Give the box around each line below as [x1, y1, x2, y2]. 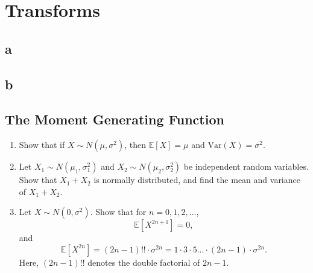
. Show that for [90, 205, 147, 218]
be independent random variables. [183, 160, 309, 173]
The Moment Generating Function [5, 110, 224, 129]
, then [124, 138, 146, 151]
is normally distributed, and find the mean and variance [93, 173, 300, 186]
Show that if [19, 138, 65, 151]
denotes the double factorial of [87, 255, 200, 268]
